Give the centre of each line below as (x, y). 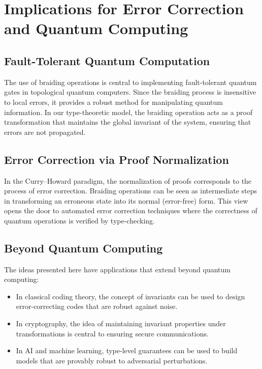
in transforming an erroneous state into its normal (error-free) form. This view (126, 200)
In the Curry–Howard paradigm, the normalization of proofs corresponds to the (128, 180)
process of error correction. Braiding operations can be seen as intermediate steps (131, 191)
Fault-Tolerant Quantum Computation (107, 60)
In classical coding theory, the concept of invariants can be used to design (130, 296)
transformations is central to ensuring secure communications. (112, 333)
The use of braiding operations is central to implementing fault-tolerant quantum (130, 82)
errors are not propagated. (45, 132)
